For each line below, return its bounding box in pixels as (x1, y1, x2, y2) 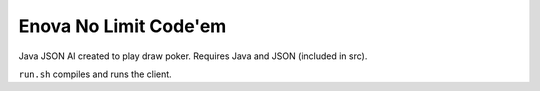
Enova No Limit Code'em (18, 15, 227, 37)
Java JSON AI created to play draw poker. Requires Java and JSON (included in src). (18, 50, 368, 62)
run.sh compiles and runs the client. (18, 68, 172, 80)
